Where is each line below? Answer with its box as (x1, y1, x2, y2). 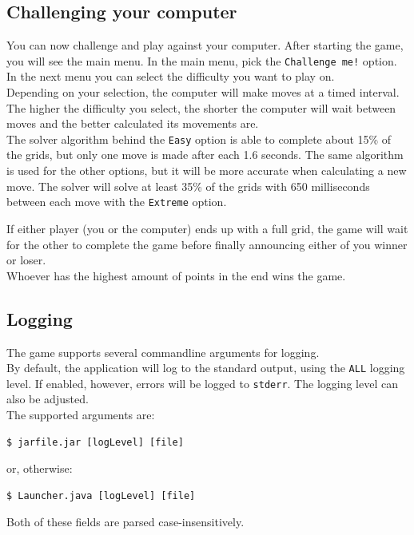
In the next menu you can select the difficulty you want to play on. (6, 68, 335, 85)
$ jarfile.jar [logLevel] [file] (6, 436, 184, 448)
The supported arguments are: (6, 406, 155, 422)
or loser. (6, 252, 46, 268)
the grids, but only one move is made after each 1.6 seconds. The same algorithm (6, 146, 404, 163)
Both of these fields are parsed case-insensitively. (6, 513, 245, 530)
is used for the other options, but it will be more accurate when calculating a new (6, 162, 407, 179)
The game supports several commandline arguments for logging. (6, 343, 320, 360)
